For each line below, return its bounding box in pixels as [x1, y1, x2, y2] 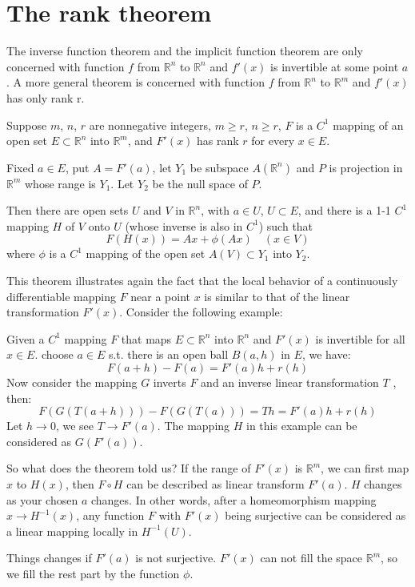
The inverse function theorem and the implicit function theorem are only [6, 42, 363, 59]
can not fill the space [260, 549, 363, 566]
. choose [34, 346, 74, 363]
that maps [121, 330, 172, 347]
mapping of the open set [86, 245, 206, 262]
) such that [258, 217, 313, 234]
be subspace [190, 159, 249, 175]
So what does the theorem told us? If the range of [6, 460, 251, 476]
